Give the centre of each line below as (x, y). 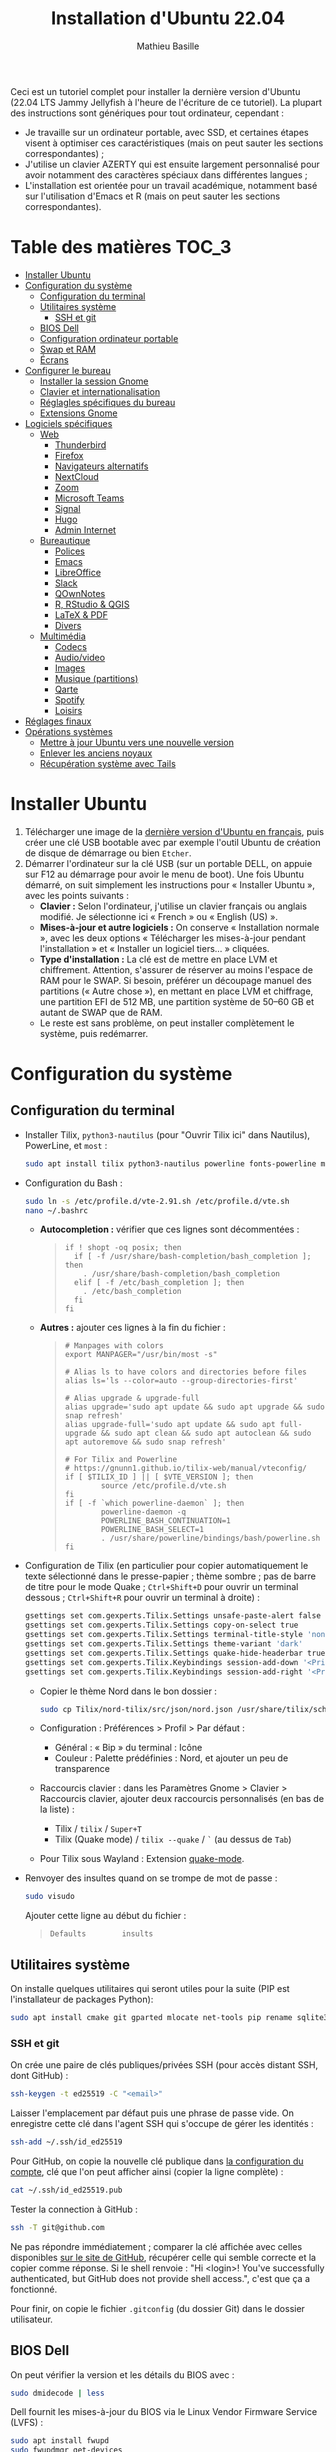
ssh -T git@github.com (57, 2227)
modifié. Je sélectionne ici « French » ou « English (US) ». (158, 916)
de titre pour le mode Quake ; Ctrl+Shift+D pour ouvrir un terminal (161, 1587)
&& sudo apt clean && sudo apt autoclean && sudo (206, 1433)
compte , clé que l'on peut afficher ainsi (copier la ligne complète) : (147, 2172)
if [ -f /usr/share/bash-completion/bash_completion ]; (192, 1257)
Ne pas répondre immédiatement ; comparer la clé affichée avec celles (156, 2246)
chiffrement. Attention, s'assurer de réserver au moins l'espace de (176, 969)
